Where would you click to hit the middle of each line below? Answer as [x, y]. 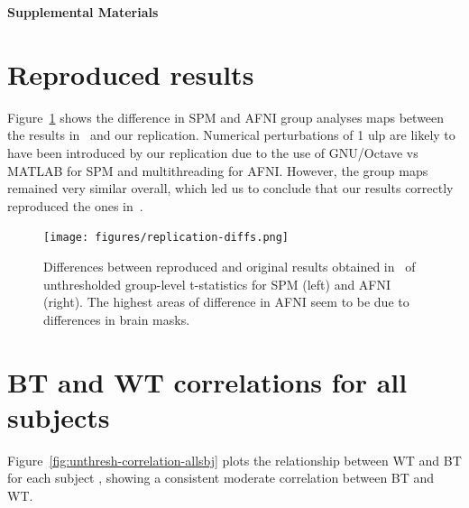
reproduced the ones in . [75, 205]
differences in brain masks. [117, 319]
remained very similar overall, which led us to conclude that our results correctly [230, 188]
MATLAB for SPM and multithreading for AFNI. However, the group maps [218, 170]
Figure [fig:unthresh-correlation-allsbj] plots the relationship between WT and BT [234, 460]
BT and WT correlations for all [207, 381]
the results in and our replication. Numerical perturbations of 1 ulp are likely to [231, 135]
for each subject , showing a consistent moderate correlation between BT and [221, 478]
